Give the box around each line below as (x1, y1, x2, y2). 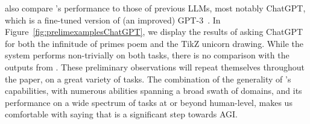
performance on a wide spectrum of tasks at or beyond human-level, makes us (5, 96, 293, 108)
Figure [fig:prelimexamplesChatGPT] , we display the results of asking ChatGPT (5, 25, 303, 38)
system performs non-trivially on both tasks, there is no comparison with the (5, 49, 289, 61)
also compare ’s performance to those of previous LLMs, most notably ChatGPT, (5, 2, 306, 14)
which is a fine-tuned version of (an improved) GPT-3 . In (5, 13, 221, 26)
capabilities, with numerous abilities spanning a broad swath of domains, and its (5, 84, 302, 97)
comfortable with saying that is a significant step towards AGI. (5, 108, 238, 120)
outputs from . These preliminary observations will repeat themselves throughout (5, 60, 305, 73)
